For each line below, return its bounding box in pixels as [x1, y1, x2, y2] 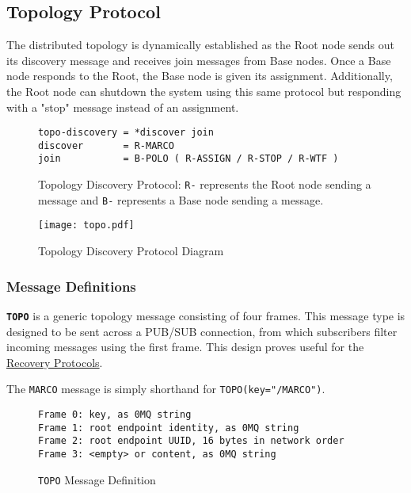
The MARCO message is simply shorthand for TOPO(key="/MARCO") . [6, 380, 325, 397]
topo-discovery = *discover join [38, 127, 214, 139]
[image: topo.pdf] [38, 220, 135, 231]
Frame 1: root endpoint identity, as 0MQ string [38, 422, 299, 434]
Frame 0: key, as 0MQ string [38, 409, 192, 421]
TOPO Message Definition [38, 471, 156, 487]
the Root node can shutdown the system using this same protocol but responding [6, 82, 401, 99]
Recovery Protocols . [6, 354, 103, 370]
